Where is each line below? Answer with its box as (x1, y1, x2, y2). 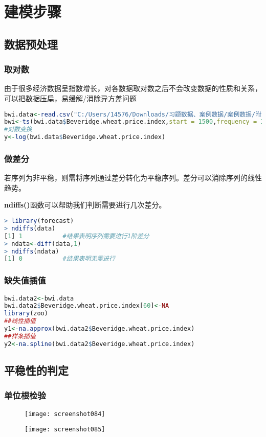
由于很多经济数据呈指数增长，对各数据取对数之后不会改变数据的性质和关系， (4, 83, 262, 94)
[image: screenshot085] (25, 426, 105, 433)
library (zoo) (4, 310, 48, 317)
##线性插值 (4, 317, 36, 325)
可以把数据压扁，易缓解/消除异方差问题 (4, 93, 137, 103)
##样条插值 (4, 332, 36, 340)
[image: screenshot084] (25, 410, 105, 418)
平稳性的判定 (4, 362, 69, 378)
